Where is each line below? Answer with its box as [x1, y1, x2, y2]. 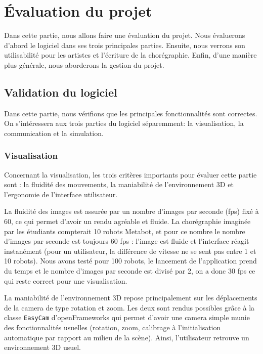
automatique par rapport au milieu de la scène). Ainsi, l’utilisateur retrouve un [4, 332, 249, 342]
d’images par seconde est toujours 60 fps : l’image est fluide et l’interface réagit [4, 236, 249, 246]
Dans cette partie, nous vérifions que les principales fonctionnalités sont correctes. [4, 108, 257, 118]
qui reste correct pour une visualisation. [4, 275, 127, 286]
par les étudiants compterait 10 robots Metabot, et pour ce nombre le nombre [4, 226, 245, 236]
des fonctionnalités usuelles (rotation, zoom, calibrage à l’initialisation [4, 322, 221, 333]
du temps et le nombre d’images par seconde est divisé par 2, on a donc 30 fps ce [4, 265, 255, 276]
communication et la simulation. [4, 127, 104, 138]
